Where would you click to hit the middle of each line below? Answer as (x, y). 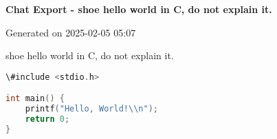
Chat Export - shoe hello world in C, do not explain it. (139, 9)
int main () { (35, 99)
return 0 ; (47, 119)
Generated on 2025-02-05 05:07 (71, 32)
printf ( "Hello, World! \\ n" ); (91, 109)
